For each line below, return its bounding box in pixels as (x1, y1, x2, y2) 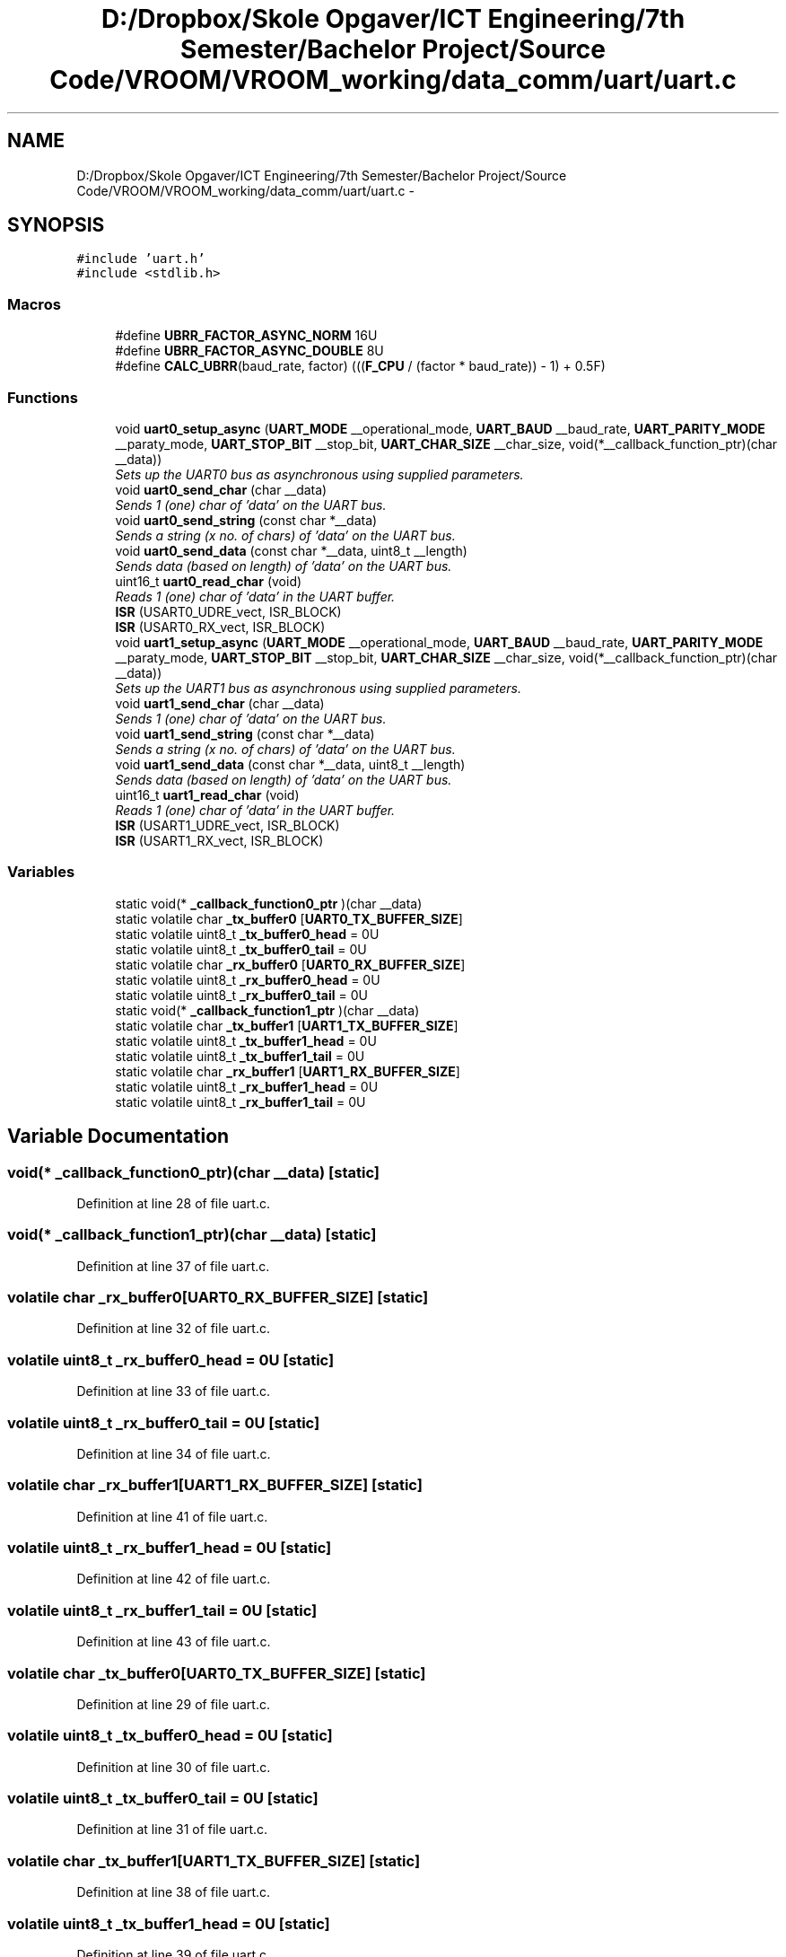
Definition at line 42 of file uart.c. (76, 1571, 271, 1587)
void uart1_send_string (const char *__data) (115, 725, 375, 742)
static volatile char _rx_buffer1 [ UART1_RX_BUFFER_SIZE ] (115, 1063, 460, 1079)
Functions (7, 388, 78, 407)
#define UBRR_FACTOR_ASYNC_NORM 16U (115, 328, 378, 344)
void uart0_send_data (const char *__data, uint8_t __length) (115, 542, 467, 558)
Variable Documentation (7, 1125, 230, 1148)
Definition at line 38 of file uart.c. (76, 1884, 271, 1900)
